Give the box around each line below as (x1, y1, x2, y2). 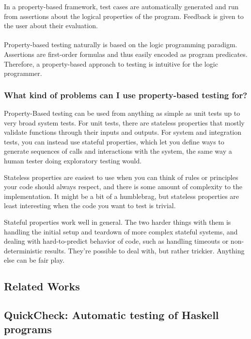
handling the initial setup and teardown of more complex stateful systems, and (4, 226, 238, 236)
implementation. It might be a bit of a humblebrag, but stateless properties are (4, 191, 239, 201)
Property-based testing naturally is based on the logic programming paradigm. (4, 39, 237, 50)
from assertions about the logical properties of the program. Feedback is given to (4, 11, 244, 21)
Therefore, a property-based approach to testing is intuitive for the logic (4, 58, 218, 69)
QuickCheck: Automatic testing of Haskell (4, 307, 219, 322)
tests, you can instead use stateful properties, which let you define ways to (4, 136, 224, 146)
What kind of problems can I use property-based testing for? (4, 89, 248, 101)
